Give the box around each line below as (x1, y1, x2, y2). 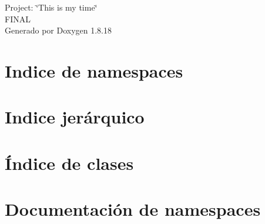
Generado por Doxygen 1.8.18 (5, 24, 112, 36)
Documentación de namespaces (5, 197, 261, 221)
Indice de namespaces (5, 58, 183, 82)
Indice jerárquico (5, 105, 145, 129)
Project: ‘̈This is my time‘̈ (5, 1, 98, 13)
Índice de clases (5, 151, 134, 175)
